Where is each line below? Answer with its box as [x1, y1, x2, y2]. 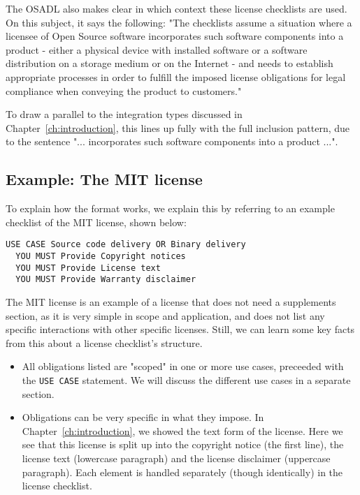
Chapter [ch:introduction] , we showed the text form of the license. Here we [22, 423, 343, 438]
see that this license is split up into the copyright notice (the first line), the [22, 437, 344, 452]
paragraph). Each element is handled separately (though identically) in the [22, 464, 343, 479]
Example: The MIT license [6, 168, 203, 190]
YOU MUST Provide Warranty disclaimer [15, 274, 196, 285]
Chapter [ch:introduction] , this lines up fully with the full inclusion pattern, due [6, 120, 350, 135]
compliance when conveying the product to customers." [6, 83, 242, 98]
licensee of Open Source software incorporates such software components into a [6, 29, 344, 43]
